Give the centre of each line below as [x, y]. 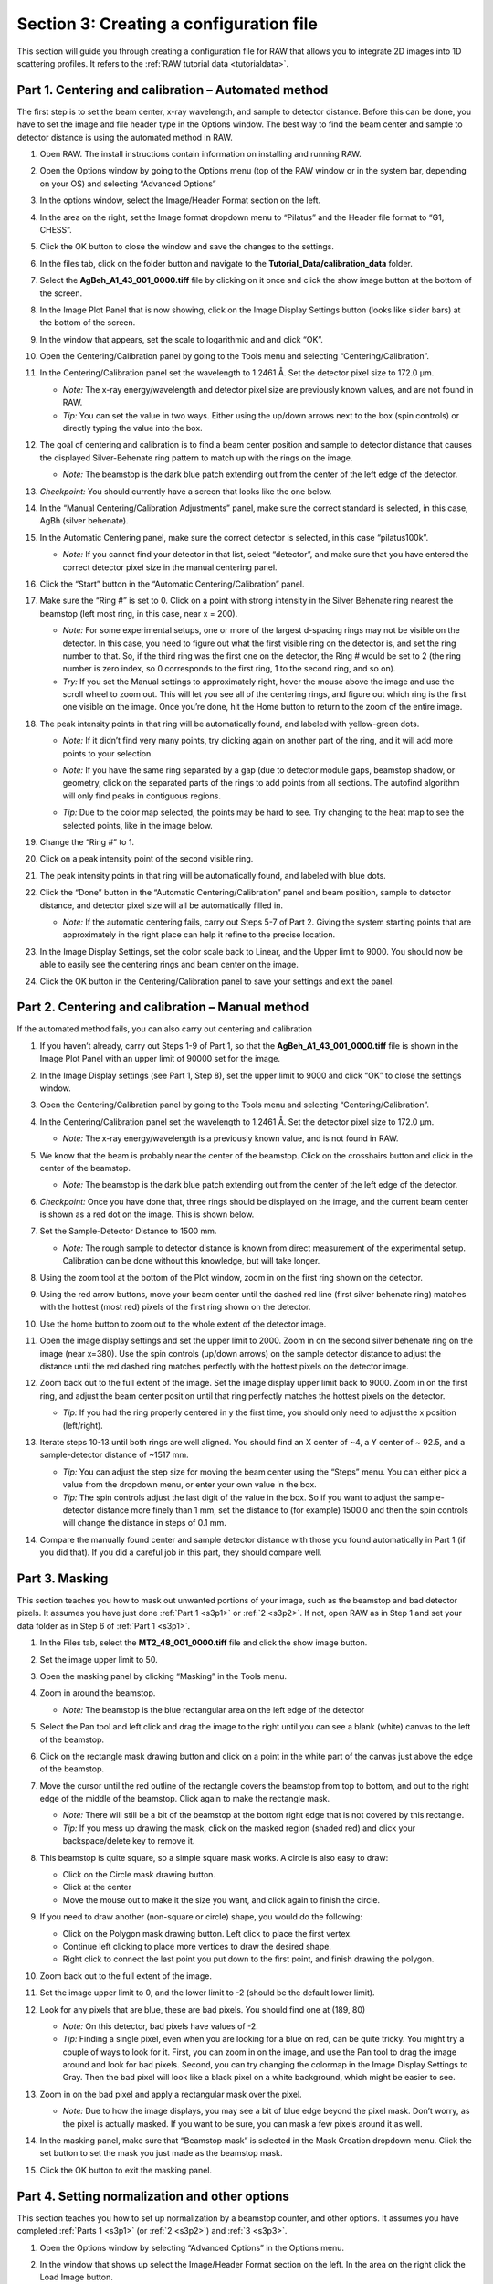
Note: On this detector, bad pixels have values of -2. [161, 2026]
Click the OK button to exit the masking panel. [126, 2170]
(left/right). [83, 1425]
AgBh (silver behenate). [84, 521]
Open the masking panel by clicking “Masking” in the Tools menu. [163, 1676]
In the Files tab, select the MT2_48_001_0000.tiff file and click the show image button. [204, 1643]
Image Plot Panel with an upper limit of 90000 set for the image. [160, 1059]
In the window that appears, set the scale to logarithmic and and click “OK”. [182, 339]
